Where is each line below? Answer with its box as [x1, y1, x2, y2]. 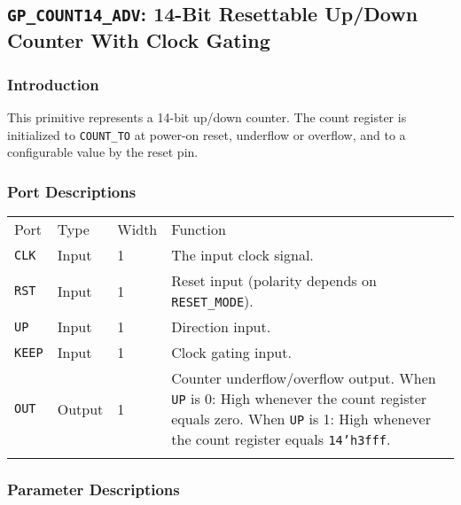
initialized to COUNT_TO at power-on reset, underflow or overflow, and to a [7, 125, 406, 144]
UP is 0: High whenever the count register [171, 388, 427, 409]
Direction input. [171, 316, 271, 338]
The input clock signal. [171, 245, 314, 266]
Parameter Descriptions [7, 478, 180, 500]
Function [171, 219, 226, 240]
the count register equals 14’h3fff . [171, 429, 391, 450]
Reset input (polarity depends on [171, 270, 377, 291]
